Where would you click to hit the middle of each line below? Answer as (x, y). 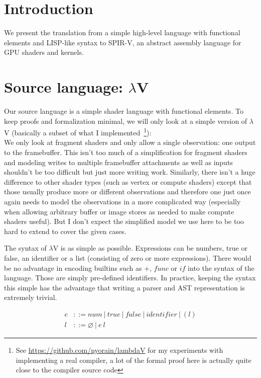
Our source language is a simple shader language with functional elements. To (124, 111)
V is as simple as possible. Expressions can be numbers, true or (150, 248)
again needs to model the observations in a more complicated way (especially (122, 202)
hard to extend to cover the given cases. (65, 231)
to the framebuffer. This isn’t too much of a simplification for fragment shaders (126, 152)
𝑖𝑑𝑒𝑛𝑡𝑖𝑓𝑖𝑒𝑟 (162, 314)
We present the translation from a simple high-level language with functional (122, 32)
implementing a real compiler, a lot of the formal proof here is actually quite (134, 360)
